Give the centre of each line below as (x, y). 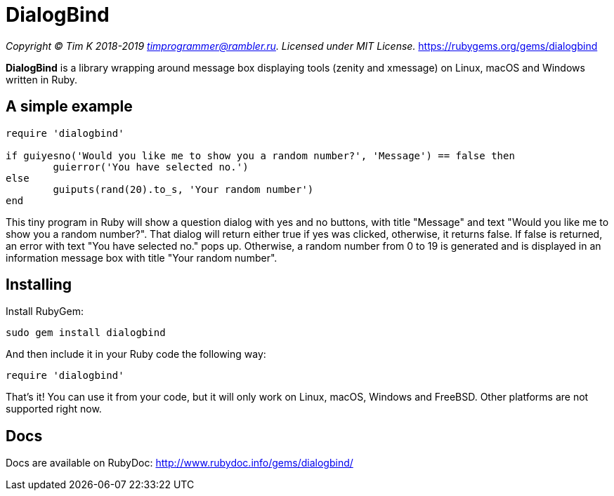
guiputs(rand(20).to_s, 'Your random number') (183, 189)
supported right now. (54, 409)
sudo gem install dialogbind (86, 333)
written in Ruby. (42, 79)
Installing (39, 285)
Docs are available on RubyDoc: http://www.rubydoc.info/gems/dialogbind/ (179, 463)
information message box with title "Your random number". (142, 257)
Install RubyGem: (45, 311)
